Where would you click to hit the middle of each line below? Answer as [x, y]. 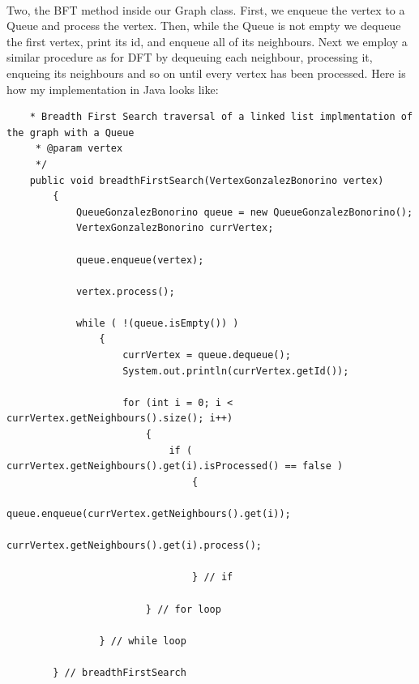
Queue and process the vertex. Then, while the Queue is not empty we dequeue [204, 26]
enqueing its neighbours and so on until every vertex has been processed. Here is [206, 73]
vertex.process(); [125, 291]
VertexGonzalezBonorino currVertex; [175, 228]
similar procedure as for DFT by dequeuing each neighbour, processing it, [190, 57]
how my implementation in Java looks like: [113, 89]
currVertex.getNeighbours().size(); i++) [120, 419]
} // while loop [143, 641]
